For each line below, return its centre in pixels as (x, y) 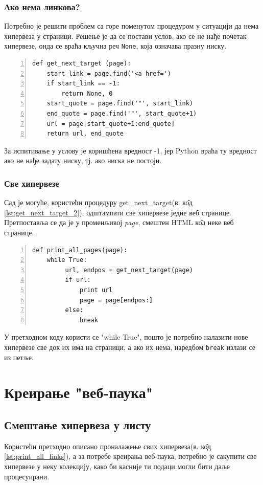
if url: (78, 280)
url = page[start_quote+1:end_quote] (111, 124)
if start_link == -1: (83, 84)
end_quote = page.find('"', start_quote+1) (122, 114)
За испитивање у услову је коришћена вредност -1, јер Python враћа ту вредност (130, 150)
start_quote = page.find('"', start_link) (120, 104)
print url (96, 290)
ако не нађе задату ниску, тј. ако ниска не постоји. (83, 160)
